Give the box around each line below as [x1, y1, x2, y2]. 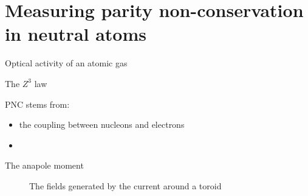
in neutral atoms [5, 21, 146, 46]
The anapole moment [5, 159, 84, 172]
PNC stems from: [5, 97, 70, 110]
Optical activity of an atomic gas [5, 57, 128, 69]
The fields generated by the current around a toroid [29, 179, 222, 192]
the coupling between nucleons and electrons [19, 118, 185, 131]
